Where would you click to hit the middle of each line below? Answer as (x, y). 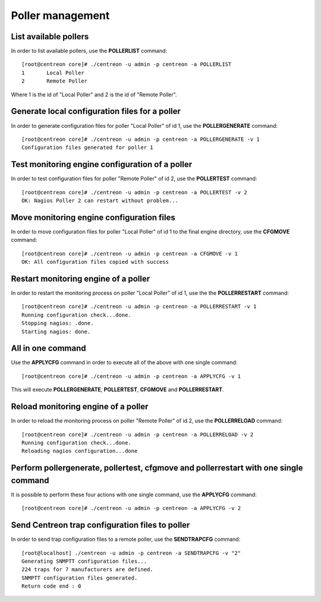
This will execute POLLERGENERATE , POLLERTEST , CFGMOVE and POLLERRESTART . (117, 390)
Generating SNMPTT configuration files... (84, 561)
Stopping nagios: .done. (58, 323)
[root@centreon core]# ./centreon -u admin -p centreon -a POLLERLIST (127, 64)
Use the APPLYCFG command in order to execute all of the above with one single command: (124, 363)
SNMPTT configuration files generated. (80, 578)
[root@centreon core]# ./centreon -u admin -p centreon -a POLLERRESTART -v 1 (139, 307)
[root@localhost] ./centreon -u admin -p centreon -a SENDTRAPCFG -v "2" (131, 553)
